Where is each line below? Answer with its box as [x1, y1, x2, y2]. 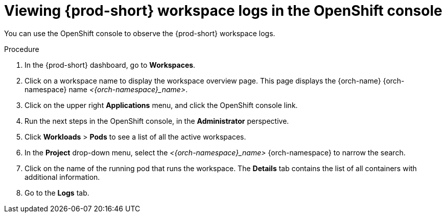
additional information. [25, 172, 100, 181]
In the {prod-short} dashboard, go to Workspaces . [25, 60, 196, 69]
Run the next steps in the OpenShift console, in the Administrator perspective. [25, 116, 289, 125]
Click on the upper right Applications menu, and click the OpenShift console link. [25, 100, 298, 110]
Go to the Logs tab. [25, 188, 89, 197]
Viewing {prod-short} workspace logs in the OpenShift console [4, 2, 442, 19]
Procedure [4, 44, 39, 53]
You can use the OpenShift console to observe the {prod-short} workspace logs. [4, 29, 275, 38]
